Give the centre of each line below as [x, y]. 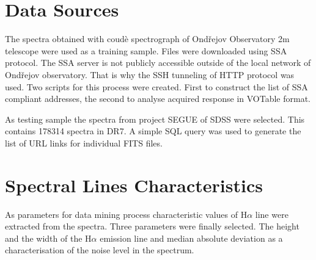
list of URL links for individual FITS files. [84, 143]
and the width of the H [48, 238]
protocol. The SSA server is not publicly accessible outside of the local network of [158, 63]
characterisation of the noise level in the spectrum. [100, 250]
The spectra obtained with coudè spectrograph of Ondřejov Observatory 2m [147, 39]
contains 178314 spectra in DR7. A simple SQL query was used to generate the [153, 131]
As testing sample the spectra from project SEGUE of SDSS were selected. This [155, 119]
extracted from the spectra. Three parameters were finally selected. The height [152, 226]
